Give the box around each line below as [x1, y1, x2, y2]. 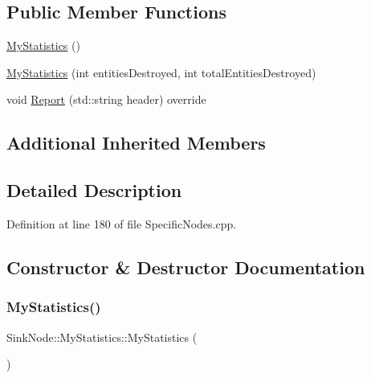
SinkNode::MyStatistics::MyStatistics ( [6, 328, 198, 345]
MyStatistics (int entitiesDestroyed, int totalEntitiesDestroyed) [6, 64, 316, 80]
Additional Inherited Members [6, 130, 266, 155]
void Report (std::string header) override [6, 91, 206, 108]
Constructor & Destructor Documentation [6, 254, 365, 279]
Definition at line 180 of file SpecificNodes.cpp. [6, 215, 237, 232]
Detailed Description [6, 178, 182, 203]
